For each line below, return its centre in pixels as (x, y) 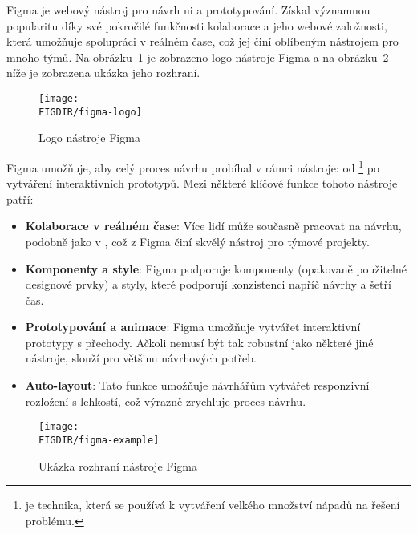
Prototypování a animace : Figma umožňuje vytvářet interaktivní (193, 327)
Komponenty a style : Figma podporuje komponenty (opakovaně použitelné (216, 268)
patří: (20, 198)
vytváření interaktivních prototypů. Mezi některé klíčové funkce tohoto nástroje (202, 183)
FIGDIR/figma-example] (99, 440)
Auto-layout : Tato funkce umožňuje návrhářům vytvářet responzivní (197, 385)
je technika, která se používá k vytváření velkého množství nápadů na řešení (213, 505)
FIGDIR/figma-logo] (90, 112)
